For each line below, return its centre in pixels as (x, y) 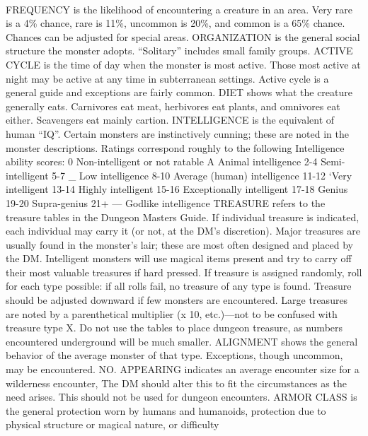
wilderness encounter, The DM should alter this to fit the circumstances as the (176, 383)
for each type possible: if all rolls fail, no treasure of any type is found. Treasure (179, 286)
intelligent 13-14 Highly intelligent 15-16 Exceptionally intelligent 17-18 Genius (177, 189)
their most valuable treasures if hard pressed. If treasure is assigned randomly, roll (184, 272)
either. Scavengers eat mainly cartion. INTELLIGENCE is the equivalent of (170, 120)
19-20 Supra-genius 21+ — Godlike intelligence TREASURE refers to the (166, 202)
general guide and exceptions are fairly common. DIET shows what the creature (179, 92)
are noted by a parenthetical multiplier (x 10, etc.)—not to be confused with (172, 313)
